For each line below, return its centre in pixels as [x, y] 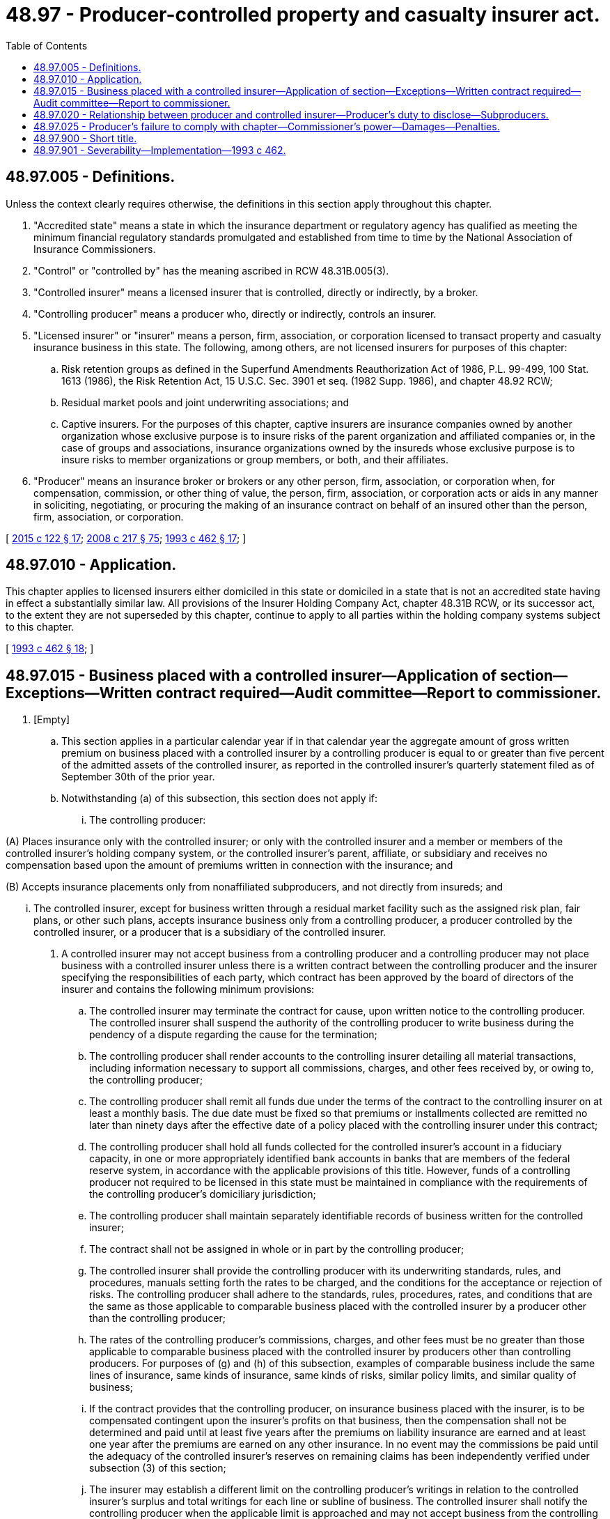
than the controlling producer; [158, 1318]
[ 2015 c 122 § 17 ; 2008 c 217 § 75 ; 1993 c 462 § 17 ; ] [126, 538]
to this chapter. [40, 627]
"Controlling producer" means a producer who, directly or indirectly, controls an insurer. [235, 314]
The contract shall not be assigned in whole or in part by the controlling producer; [277, 1249]
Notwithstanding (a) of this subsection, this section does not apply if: [220, 799]
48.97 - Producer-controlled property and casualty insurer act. [303, 15]
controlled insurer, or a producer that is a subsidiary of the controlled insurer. [210, 932]
